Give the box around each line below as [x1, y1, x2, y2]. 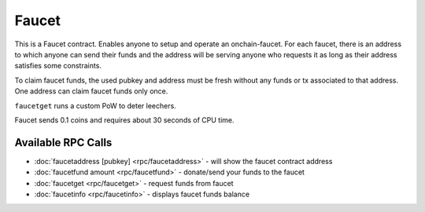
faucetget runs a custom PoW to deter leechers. [14, 101, 176, 110]
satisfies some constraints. [14, 61, 102, 71]
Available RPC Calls [14, 136, 113, 149]
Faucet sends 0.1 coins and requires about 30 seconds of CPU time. [14, 115, 235, 125]
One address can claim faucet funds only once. [14, 86, 168, 96]
